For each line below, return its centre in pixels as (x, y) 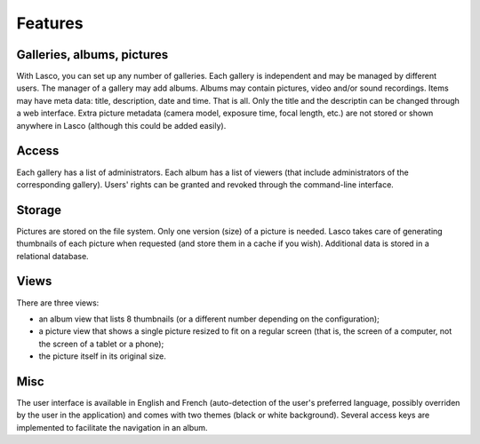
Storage (39, 210)
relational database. (52, 256)
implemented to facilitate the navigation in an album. (112, 427)
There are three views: (58, 303)
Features (50, 23)
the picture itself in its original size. (102, 356)
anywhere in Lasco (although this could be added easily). (121, 125)
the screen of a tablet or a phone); (101, 344)
